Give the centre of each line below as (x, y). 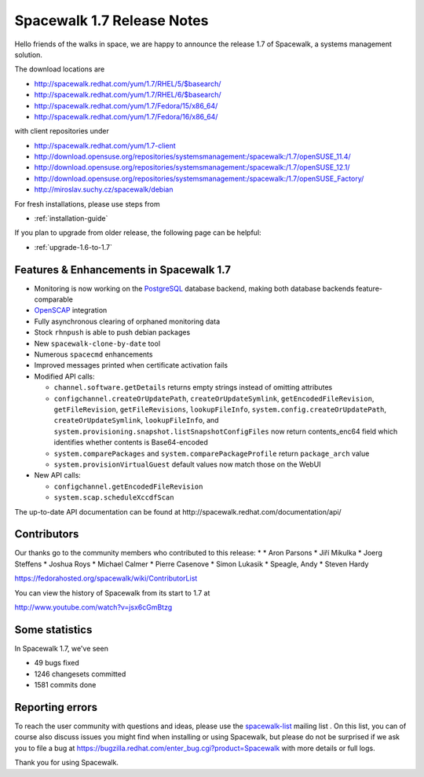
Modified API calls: (64, 376)
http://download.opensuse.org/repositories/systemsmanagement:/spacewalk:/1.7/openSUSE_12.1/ (192, 167)
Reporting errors (56, 707)
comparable (54, 299)
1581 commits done (65, 685)
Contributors (47, 534)
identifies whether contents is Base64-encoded (131, 442)
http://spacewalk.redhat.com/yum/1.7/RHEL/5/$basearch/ (128, 83)
